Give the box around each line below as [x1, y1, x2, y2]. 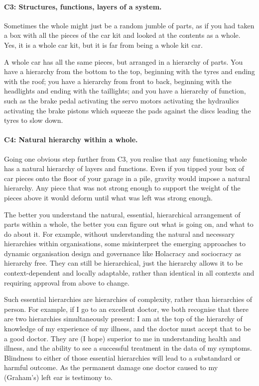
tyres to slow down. [4, 115, 63, 125]
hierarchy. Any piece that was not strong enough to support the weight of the [4, 183, 241, 193]
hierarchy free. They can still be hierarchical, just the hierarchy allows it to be [4, 258, 243, 268]
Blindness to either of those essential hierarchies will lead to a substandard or [4, 352, 241, 363]
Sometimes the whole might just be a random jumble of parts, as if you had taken [4, 20, 255, 30]
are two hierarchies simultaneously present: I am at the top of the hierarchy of [4, 313, 243, 324]
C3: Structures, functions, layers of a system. [4, 1, 162, 11]
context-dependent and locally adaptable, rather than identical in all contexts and [4, 268, 255, 278]
